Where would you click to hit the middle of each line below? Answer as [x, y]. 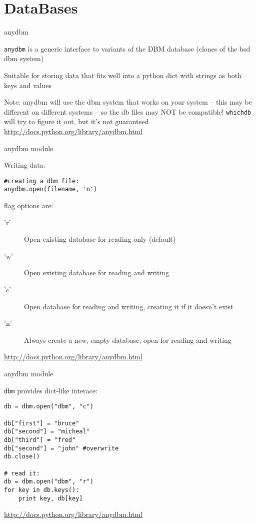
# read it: [22, 473]
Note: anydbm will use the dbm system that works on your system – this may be [128, 102]
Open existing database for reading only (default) [100, 239]
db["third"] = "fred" [40, 440]
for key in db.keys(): [42, 490]
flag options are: [29, 205]
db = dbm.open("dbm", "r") [49, 482]
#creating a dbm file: [42, 181]
